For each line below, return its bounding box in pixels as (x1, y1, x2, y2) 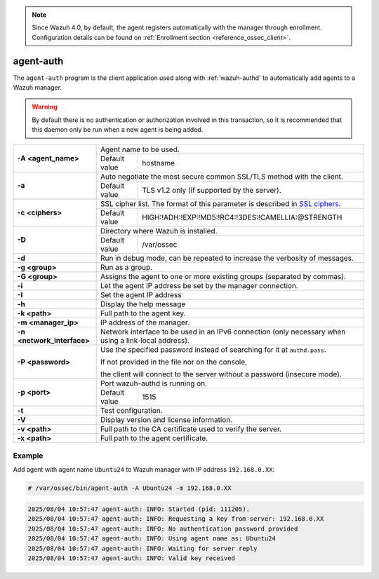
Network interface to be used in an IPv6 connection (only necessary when (100, 327, 346, 336)
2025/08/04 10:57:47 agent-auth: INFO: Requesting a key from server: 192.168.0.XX (27, 515, 324, 523)
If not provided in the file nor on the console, (100, 357, 248, 367)
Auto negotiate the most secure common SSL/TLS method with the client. (100, 172, 344, 182)
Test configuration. (100, 405, 163, 415)
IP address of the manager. (100, 318, 189, 327)
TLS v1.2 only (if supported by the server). (141, 185, 282, 195)
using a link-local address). (100, 335, 189, 345)
